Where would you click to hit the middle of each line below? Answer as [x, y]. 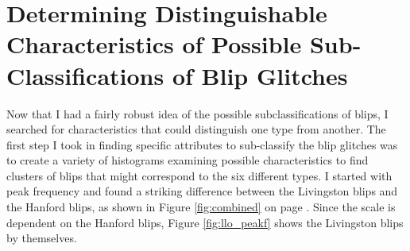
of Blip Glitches [260, 75]
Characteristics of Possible [154, 44]
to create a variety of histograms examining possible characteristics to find [188, 160]
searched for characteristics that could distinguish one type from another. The [196, 129]
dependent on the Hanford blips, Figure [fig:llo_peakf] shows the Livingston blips [205, 222]
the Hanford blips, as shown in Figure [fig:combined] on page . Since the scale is [201, 207]
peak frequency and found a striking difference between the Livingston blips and [202, 191]
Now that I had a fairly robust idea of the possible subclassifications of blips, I [197, 113]
